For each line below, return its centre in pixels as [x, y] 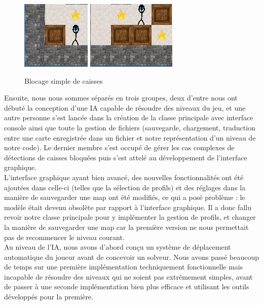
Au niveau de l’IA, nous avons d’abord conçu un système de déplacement [118, 247]
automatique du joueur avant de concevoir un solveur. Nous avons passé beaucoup [131, 257]
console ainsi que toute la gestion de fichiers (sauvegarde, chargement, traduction [130, 127]
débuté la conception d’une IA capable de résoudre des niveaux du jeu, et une [125, 107]
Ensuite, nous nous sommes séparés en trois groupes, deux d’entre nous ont [121, 98]
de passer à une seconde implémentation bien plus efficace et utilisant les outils [127, 286]
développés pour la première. [49, 297]
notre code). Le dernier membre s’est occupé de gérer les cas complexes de [119, 147]
